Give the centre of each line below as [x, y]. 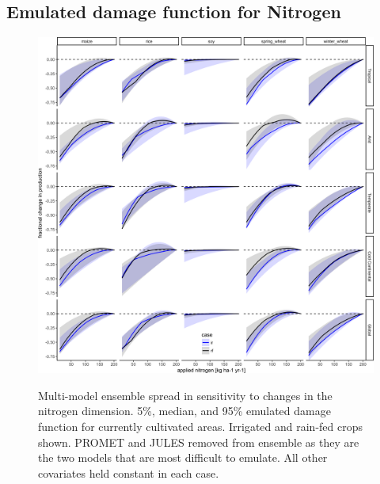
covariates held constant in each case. [129, 473]
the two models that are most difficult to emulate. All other [183, 457]
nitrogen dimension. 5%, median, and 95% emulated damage [184, 411]
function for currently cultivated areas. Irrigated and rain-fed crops [201, 426]
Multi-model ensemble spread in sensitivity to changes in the [185, 395]
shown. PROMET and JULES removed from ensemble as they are [199, 442]
